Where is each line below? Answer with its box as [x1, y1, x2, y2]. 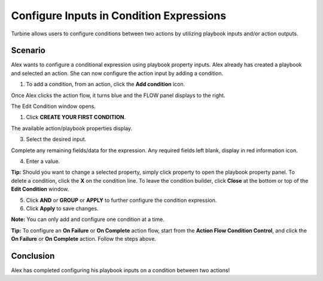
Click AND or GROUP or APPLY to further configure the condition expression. [26, 197, 217, 204]
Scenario [11, 46, 46, 56]
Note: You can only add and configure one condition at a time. [11, 216, 164, 223]
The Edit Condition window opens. [11, 102, 96, 110]
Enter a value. [26, 158, 60, 165]
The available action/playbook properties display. [11, 125, 133, 132]
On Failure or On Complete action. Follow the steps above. [11, 235, 157, 243]
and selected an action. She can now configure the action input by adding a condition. [11, 70, 224, 77]
